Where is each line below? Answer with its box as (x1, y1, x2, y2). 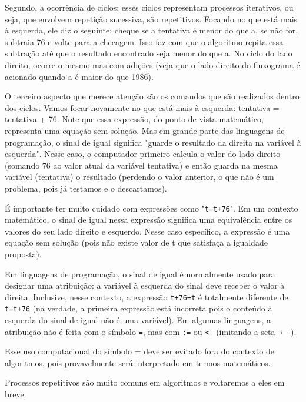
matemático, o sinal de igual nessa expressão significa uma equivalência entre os (5, 213, 292, 226)
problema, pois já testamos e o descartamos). (5, 182, 167, 194)
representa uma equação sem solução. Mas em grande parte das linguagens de (5, 124, 285, 136)
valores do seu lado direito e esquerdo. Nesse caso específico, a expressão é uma (5, 225, 290, 237)
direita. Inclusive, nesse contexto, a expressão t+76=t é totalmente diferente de (5, 290, 288, 303)
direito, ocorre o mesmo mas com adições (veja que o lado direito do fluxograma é (5, 58, 300, 71)
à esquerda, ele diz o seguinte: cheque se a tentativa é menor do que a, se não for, (5, 24, 298, 36)
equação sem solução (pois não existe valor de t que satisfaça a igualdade (5, 236, 268, 249)
